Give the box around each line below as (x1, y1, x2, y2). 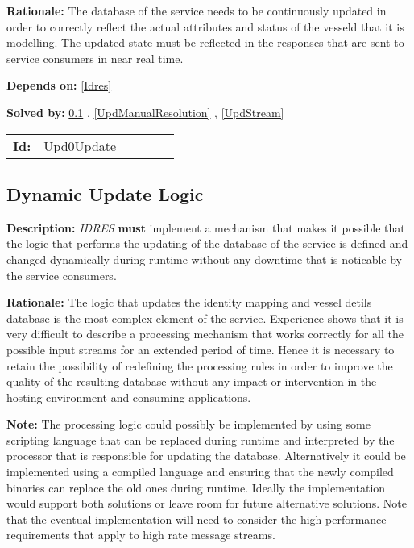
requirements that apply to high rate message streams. (6, 526, 275, 543)
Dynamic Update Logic (6, 181, 204, 206)
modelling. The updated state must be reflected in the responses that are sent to (6, 34, 404, 51)
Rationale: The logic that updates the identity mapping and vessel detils (6, 294, 372, 311)
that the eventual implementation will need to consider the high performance (6, 510, 387, 527)
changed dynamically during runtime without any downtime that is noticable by (6, 250, 402, 267)
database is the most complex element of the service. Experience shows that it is (6, 309, 404, 326)
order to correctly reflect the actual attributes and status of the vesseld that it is (6, 18, 404, 35)
